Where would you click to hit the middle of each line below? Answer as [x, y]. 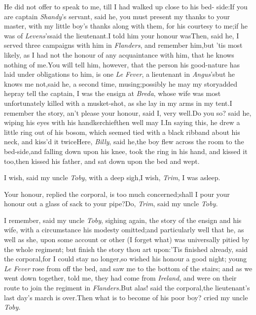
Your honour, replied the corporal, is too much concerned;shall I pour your [117, 194]
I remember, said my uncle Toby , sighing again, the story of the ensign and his [123, 220]
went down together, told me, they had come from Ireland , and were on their [120, 278]
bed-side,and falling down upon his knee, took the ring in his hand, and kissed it [126, 151]
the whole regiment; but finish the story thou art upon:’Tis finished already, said [126, 249]
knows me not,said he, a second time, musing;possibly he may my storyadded [121, 83]
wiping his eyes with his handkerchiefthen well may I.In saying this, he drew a [122, 122]
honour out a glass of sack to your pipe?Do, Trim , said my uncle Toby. [111, 204]
